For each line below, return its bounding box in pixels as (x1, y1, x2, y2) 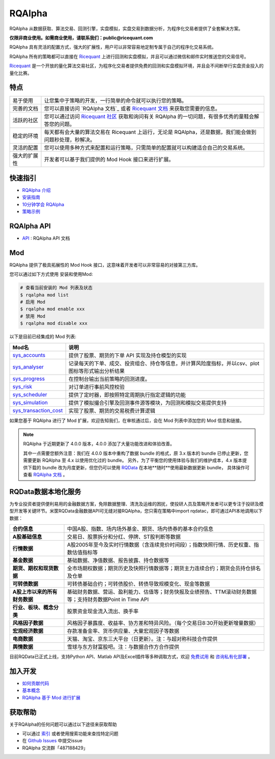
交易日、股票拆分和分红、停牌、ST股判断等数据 (67, 533, 181, 541)
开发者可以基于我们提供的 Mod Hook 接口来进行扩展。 (44, 156, 174, 163)
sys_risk (12, 383, 33, 390)
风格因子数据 (12, 620, 43, 627)
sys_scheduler (12, 391, 47, 398)
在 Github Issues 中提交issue (22, 738, 82, 744)
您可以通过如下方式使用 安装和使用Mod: (9, 271, 93, 277)
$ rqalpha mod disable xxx (20, 321, 88, 326)
